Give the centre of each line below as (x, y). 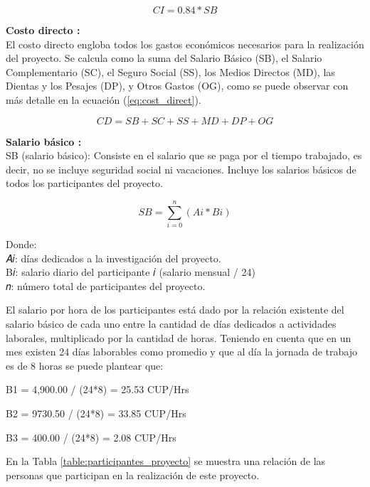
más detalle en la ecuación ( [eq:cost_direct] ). (104, 99)
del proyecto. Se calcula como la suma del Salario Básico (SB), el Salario (164, 58)
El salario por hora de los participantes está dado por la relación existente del (175, 310)
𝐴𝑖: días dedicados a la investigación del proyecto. (113, 258)
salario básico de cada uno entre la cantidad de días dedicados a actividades (171, 324)
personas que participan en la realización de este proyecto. (133, 475)
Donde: (21, 244)
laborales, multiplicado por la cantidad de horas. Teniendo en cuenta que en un (179, 337)
